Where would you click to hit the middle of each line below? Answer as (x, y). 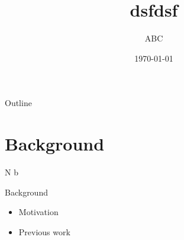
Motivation (38, 212)
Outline (18, 103)
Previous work (44, 231)
